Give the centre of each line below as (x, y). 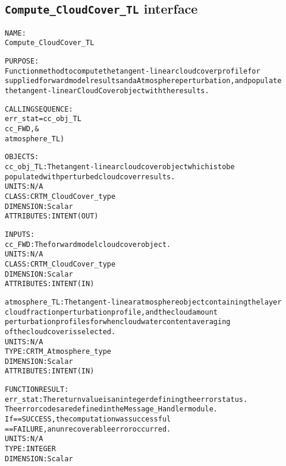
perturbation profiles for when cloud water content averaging (118, 322)
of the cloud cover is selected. (60, 332)
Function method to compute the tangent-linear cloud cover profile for (133, 71)
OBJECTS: (22, 157)
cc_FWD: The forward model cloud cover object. (88, 244)
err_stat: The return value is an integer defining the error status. (126, 399)
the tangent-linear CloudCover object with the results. (107, 91)
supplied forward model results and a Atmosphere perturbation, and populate (143, 81)
